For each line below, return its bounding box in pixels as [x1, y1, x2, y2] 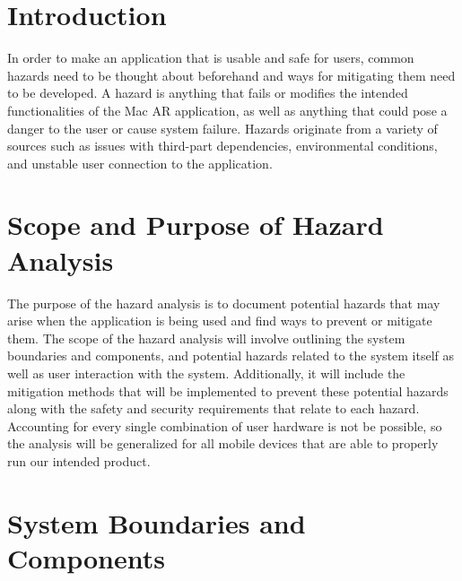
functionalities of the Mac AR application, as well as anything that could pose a [7, 100, 448, 119]
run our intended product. [7, 451, 151, 470]
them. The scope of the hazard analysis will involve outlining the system [7, 328, 405, 347]
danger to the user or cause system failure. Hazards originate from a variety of [7, 118, 438, 137]
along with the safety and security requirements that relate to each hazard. [7, 399, 420, 418]
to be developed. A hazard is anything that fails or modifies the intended [7, 83, 408, 102]
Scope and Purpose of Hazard [7, 206, 384, 243]
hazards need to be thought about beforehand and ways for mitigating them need [7, 65, 456, 84]
